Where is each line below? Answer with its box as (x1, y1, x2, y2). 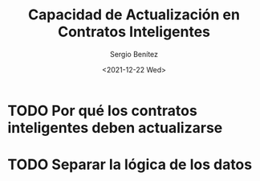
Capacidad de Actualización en (28, 6, 240, 24)
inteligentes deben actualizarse (7, 118, 223, 137)
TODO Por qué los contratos (7, 101, 197, 120)
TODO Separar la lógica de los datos (7, 155, 253, 174)
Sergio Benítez (110, 49, 158, 59)
